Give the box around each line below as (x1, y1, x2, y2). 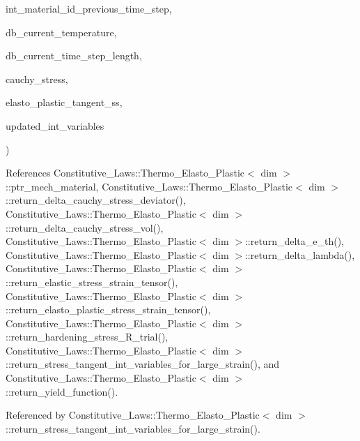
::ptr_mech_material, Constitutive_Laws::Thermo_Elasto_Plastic (6, 179, 293, 193)
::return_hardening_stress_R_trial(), (6, 329, 169, 344)
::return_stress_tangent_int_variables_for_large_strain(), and (6, 357, 280, 371)
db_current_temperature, (6, 24, 117, 39)
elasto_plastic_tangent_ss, (6, 95, 123, 110)
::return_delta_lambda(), (244, 247, 355, 262)
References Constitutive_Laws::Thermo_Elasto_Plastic (6, 165, 245, 180)
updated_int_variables (6, 118, 104, 133)
